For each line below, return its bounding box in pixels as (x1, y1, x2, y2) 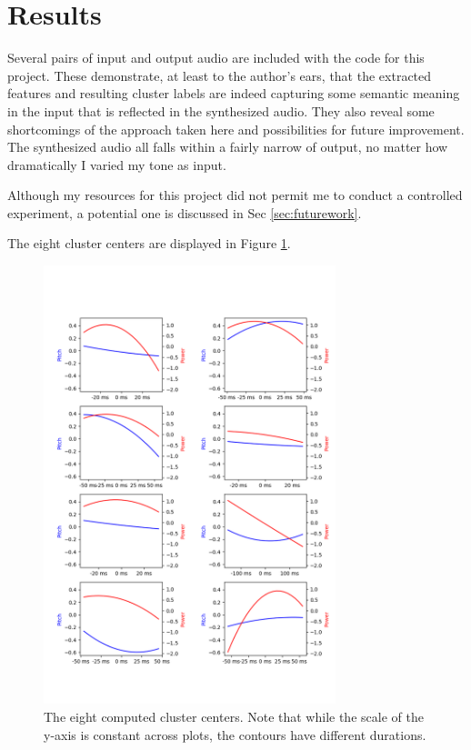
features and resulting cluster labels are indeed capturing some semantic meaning (7, 84, 460, 103)
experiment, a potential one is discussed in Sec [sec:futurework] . (7, 203, 362, 222)
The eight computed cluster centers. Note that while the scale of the (44, 707, 424, 725)
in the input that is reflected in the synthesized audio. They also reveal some (7, 101, 435, 120)
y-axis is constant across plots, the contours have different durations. (44, 725, 426, 744)
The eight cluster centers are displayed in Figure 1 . (7, 234, 291, 253)
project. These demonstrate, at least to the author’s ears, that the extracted (7, 65, 432, 85)
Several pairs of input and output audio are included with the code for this (7, 48, 425, 67)
